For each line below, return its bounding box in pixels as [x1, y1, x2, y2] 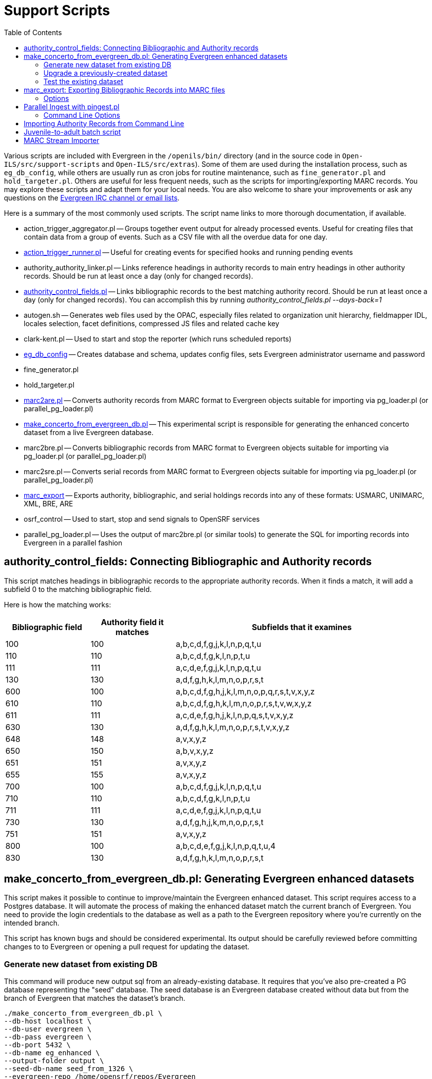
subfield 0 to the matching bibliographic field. [4, 585, 152, 593]
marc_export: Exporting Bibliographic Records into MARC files [24, 85, 225, 94]
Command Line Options [43, 110, 120, 119]
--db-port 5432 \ [4, 1041, 71, 1049]
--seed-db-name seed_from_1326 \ [4, 1065, 133, 1073]
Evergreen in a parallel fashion [24, 538, 123, 547]
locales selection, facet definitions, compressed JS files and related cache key [24, 319, 279, 328]
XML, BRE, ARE [24, 499, 73, 508]
